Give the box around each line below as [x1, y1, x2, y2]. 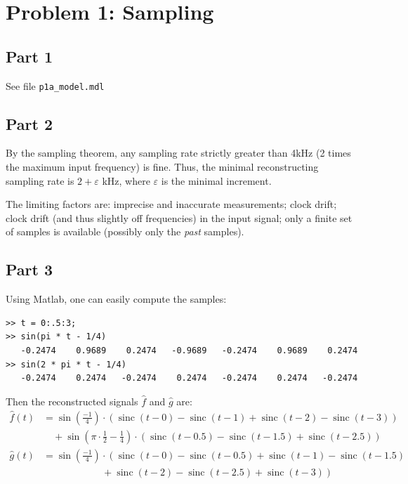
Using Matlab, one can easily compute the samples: [6, 292, 227, 306]
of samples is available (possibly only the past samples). [6, 224, 244, 239]
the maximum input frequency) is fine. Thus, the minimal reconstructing [6, 159, 319, 174]
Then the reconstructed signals [6, 393, 138, 408]
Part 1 [6, 45, 53, 67]
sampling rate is [6, 173, 74, 188]
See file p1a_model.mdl [6, 78, 105, 93]
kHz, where [102, 173, 150, 188]
